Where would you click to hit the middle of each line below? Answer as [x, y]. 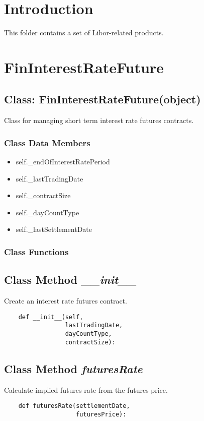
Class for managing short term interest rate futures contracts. [99, 120]
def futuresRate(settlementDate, [74, 406]
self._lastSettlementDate [54, 229]
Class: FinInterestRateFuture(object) [103, 99]
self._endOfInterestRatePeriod [63, 162]
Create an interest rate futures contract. [66, 301]
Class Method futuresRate [73, 368]
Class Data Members [47, 142]
